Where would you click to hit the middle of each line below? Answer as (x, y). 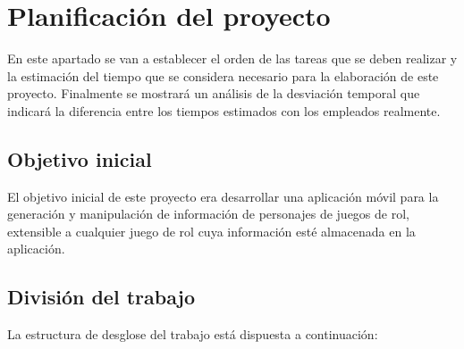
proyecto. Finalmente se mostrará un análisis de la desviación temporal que (214, 93)
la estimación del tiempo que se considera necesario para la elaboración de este (223, 75)
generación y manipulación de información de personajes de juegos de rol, (208, 214)
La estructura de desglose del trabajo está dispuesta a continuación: (193, 334)
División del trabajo (101, 297)
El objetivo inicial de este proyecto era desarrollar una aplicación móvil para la (223, 196)
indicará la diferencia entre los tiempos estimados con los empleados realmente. (224, 110)
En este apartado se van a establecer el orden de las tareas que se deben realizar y (232, 58)
